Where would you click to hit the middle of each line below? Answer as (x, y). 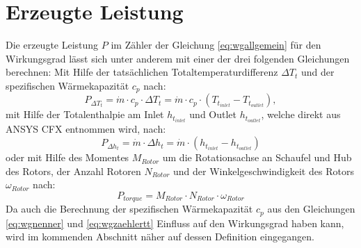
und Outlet (213, 114)
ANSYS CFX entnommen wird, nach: (86, 129)
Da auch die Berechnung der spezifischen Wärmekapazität (129, 209)
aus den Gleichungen (311, 209)
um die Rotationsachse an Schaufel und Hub (257, 157)
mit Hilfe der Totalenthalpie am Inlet (85, 114)
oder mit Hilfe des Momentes (67, 157)
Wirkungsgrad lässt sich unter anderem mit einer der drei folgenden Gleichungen (178, 58)
